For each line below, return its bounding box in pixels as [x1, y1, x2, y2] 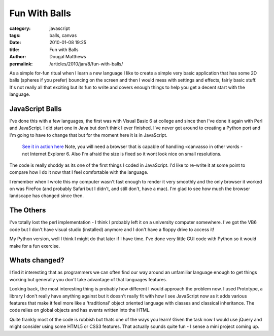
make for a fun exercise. [9, 243, 60, 249]
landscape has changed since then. [9, 193, 84, 199]
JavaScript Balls [9, 104, 62, 113]
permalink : [9, 61, 33, 67]
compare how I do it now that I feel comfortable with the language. [9, 169, 149, 175]
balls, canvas [49, 32, 77, 38]
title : [9, 46, 20, 53]
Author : [9, 54, 26, 60]
